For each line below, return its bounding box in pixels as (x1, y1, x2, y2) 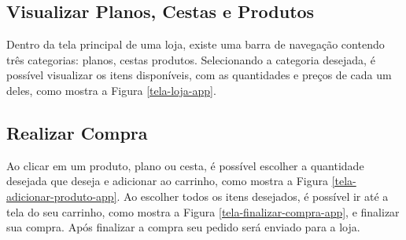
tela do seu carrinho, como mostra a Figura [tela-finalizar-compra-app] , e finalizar (6, 203, 400, 220)
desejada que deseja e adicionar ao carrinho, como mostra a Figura (6, 173, 328, 189)
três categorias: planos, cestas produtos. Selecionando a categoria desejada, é (6, 51, 375, 67)
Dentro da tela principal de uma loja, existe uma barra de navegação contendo (6, 36, 385, 53)
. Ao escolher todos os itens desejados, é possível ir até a (116, 187, 389, 204)
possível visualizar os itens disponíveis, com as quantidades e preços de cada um (6, 67, 392, 83)
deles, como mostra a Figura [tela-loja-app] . (6, 82, 216, 98)
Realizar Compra (6, 120, 148, 144)
